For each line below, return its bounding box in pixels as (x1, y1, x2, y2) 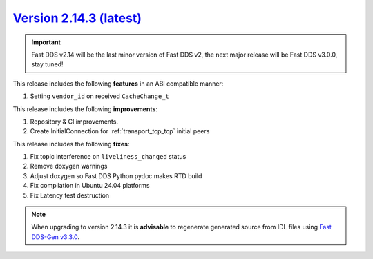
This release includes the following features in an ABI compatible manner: (12, 79, 224, 88)
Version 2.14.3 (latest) (12, 10, 142, 26)
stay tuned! (31, 60, 64, 68)
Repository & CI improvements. (30, 117, 119, 126)
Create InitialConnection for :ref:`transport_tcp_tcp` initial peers (30, 127, 210, 135)
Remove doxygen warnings (30, 162, 108, 171)
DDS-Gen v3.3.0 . (31, 232, 79, 241)
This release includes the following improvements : (12, 104, 158, 113)
